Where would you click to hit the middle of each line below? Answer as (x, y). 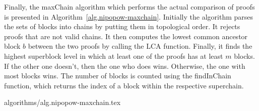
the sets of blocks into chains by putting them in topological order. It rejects (122, 26)
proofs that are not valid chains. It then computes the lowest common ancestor (126, 36)
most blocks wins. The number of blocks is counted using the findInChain (118, 76)
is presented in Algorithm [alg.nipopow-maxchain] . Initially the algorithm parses (129, 16)
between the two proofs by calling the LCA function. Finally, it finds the (140, 46)
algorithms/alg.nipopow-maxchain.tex (62, 102)
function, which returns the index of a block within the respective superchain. (124, 85)
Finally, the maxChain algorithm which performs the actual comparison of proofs (129, 7)
